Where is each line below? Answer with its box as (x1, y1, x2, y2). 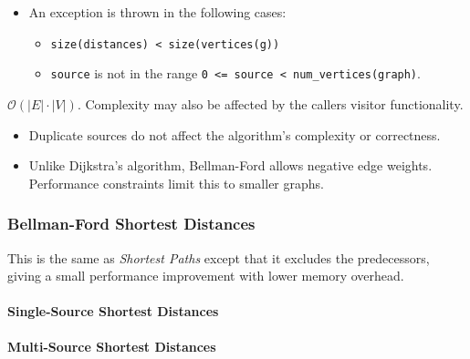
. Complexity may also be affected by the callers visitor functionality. (77, 94, 464, 113)
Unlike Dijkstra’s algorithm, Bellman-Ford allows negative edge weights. (28, 156, 433, 175)
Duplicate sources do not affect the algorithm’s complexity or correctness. (28, 125, 441, 144)
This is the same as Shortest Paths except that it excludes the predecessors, (7, 248, 430, 267)
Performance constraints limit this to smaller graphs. (28, 173, 324, 192)
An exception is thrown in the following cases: (28, 3, 287, 21)
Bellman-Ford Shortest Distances (7, 212, 256, 235)
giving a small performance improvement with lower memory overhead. (7, 266, 404, 285)
